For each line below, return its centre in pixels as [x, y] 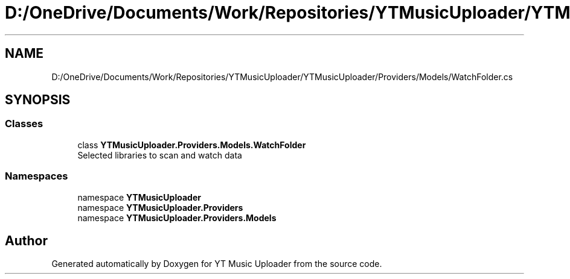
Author [26, 240]
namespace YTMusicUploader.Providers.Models [177, 218]
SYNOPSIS [38, 100]
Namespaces [37, 176]
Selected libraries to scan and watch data [160, 155]
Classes [24, 124]
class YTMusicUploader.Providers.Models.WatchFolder [192, 145]
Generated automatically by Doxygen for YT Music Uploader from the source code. [217, 264]
